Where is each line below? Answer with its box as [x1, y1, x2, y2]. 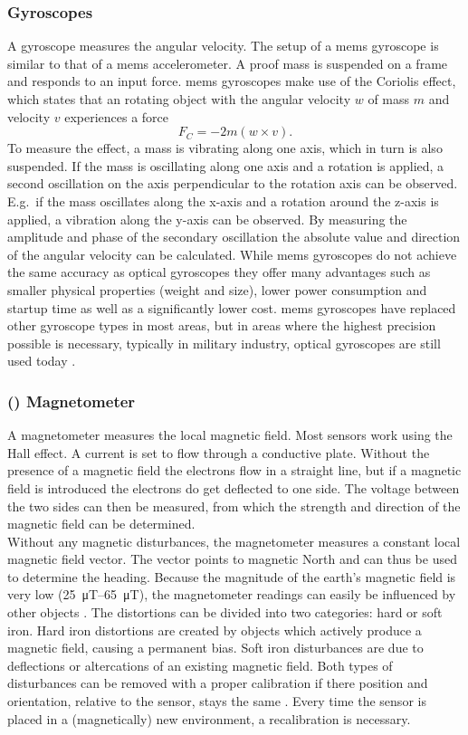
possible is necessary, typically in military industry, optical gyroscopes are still [7, 333, 441, 352]
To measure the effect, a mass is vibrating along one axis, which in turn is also [7, 138, 443, 157]
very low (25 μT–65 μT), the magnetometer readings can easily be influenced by [7, 585, 456, 604]
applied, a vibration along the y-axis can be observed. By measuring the [7, 209, 407, 228]
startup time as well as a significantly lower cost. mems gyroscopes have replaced [7, 298, 456, 317]
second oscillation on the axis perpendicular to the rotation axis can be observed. [7, 174, 458, 193]
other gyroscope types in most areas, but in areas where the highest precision [7, 316, 436, 335]
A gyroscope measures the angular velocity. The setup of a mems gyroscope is [7, 36, 439, 55]
